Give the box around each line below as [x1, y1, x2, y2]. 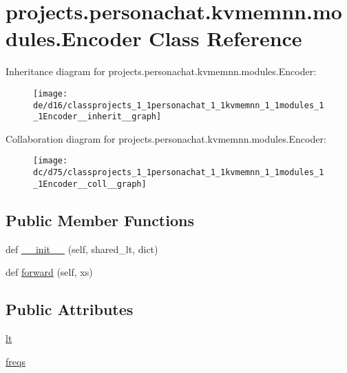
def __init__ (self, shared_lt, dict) [6, 241, 158, 256]
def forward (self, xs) [6, 265, 93, 279]
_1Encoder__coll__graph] [33, 179, 147, 189]
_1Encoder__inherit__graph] [33, 112, 162, 122]
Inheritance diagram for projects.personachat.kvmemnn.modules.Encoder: [6, 64, 317, 79]
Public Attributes [6, 299, 134, 320]
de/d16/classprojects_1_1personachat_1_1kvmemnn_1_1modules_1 [33, 100, 324, 110]
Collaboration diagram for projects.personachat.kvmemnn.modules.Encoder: [6, 131, 326, 145]
